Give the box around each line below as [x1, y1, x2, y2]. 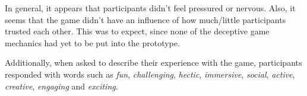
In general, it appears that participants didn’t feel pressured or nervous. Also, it [5, 2, 296, 14]
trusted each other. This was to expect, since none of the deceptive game [5, 25, 270, 37]
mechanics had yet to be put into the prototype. [5, 36, 180, 49]
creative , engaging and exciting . [5, 79, 118, 92]
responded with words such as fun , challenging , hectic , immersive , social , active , [5, 68, 295, 80]
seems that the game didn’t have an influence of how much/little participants [5, 13, 286, 25]
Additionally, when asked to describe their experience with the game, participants [5, 56, 302, 69]
